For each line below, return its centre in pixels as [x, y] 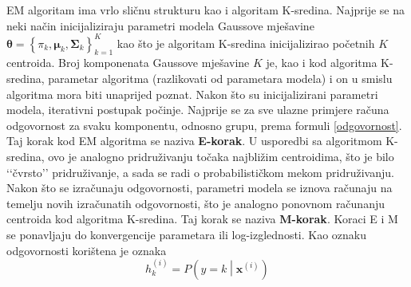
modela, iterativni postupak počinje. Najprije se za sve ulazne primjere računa [198, 110]
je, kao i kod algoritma [322, 63]
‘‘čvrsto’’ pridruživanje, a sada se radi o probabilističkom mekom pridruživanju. [200, 172]
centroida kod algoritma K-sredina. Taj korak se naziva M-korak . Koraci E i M [202, 219]
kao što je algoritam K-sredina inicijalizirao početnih [246, 43]
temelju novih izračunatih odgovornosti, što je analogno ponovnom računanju [196, 203]
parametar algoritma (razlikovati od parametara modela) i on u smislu [220, 79]
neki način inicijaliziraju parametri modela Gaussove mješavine [160, 25]
